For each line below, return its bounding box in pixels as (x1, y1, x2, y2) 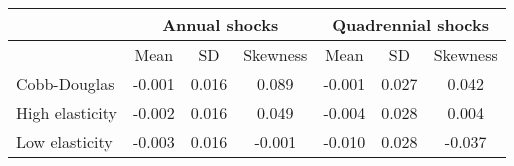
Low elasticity (16, 130, 113, 153)
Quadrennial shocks (332, 13, 489, 36)
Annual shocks (162, 13, 279, 36)
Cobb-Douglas (16, 72, 115, 95)
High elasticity (16, 101, 117, 124)
